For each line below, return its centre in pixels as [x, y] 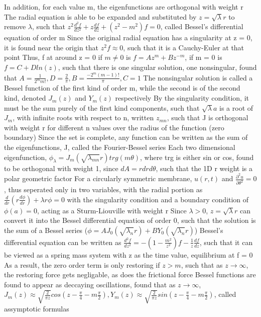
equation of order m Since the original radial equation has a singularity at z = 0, [128, 37]
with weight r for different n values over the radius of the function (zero [114, 127]
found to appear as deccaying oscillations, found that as [90, 284]
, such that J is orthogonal [208, 117]
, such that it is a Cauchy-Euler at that [184, 47]
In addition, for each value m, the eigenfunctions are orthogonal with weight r [124, 7]
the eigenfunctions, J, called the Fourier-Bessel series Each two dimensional [120, 147]
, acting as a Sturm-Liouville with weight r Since [112, 210]
